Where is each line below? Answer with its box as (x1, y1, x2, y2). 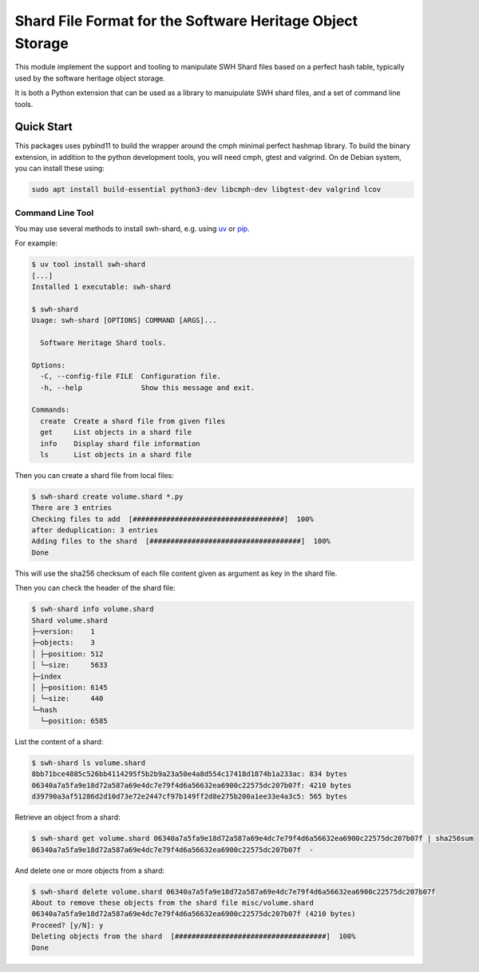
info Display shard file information (40, 439, 200, 448)
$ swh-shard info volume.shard (31, 604, 155, 614)
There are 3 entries (31, 504, 112, 512)
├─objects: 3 (31, 638, 96, 647)
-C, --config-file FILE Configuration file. (40, 372, 221, 381)
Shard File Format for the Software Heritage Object (14, 12, 358, 30)
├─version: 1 (31, 627, 96, 635)
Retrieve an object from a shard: (14, 812, 121, 823)
